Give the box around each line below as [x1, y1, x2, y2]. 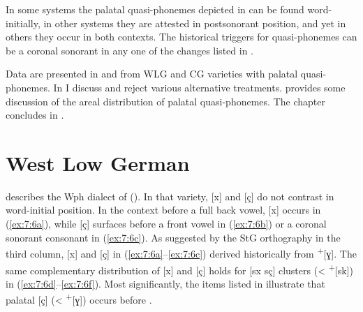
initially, [6, 15, 40, 30]
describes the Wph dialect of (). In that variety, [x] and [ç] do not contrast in [6, 188, 334, 203]
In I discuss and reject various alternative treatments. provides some [53, 80, 346, 94]
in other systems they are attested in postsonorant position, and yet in [43, 15, 346, 30]
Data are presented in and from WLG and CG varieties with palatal [6, 66, 298, 81]
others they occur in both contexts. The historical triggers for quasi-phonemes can [6, 29, 357, 44]
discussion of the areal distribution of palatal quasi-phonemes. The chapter [6, 94, 325, 108]
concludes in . [6, 107, 64, 122]
